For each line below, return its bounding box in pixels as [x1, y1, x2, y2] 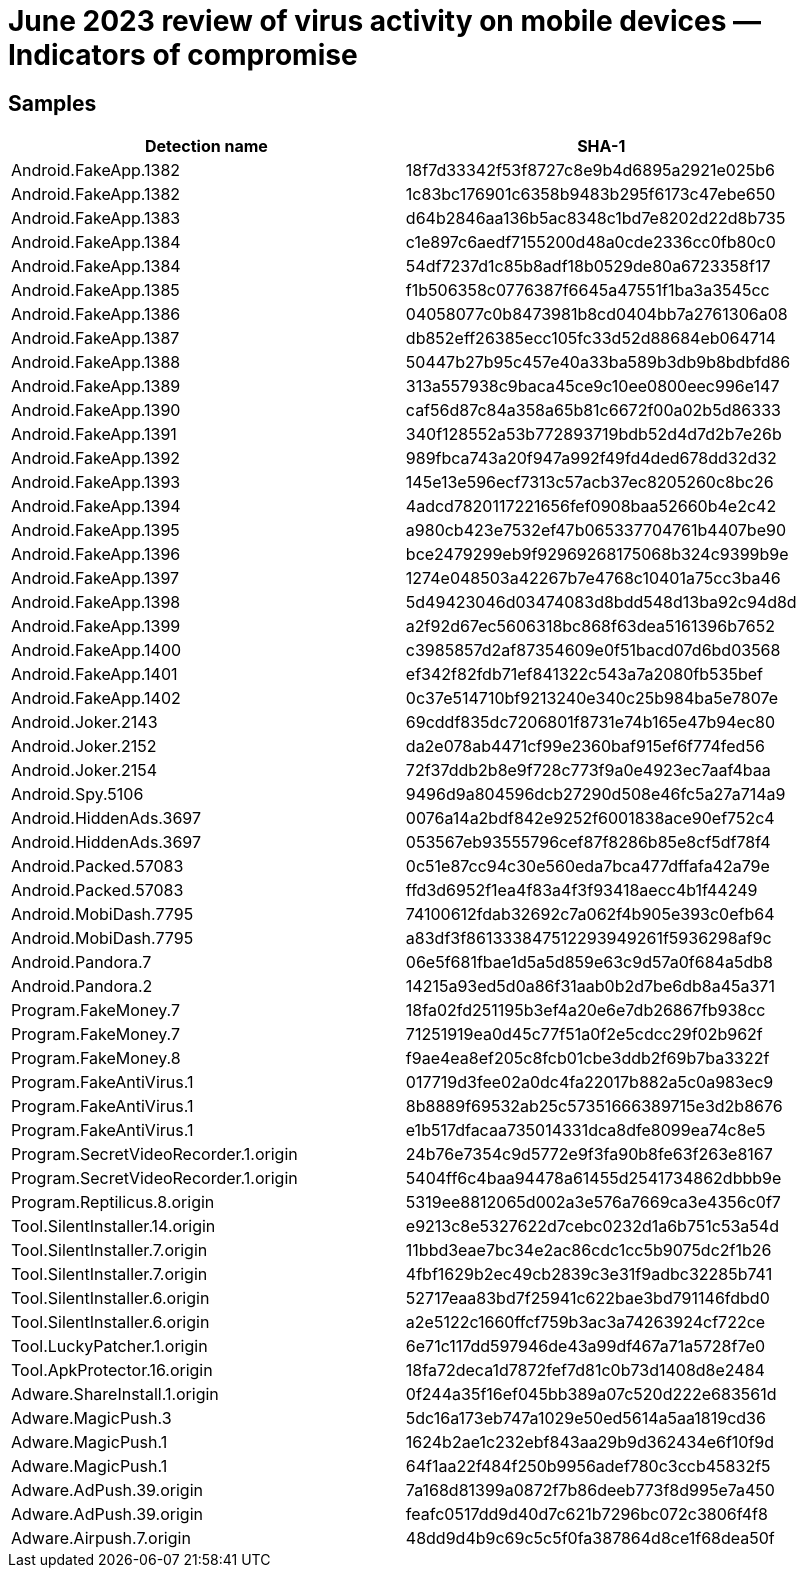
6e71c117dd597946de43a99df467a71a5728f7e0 [405, 1336, 766, 1357]
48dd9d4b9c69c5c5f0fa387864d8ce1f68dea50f [405, 1528, 775, 1549]
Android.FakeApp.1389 [11, 376, 181, 397]
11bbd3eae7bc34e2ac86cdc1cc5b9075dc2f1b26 [405, 1240, 772, 1261]
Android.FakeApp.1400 [11, 640, 182, 661]
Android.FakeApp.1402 [11, 688, 181, 709]
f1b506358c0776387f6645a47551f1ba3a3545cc [405, 280, 770, 301]
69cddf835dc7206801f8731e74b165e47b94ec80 [405, 712, 776, 733]
